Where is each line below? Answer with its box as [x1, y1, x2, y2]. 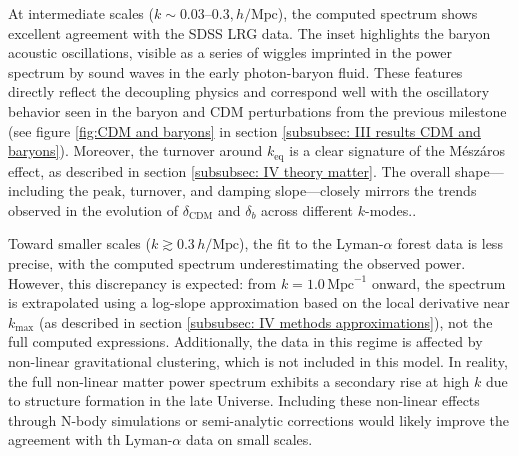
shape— [455, 160, 504, 181]
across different [261, 199, 354, 220]
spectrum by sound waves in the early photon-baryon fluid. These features [8, 61, 463, 82]
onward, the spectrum [371, 272, 506, 293]
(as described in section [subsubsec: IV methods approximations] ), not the [38, 311, 493, 332]
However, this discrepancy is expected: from [8, 272, 277, 293]
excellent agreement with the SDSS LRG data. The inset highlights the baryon [8, 22, 491, 43]
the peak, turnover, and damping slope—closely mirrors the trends [68, 180, 477, 201]
